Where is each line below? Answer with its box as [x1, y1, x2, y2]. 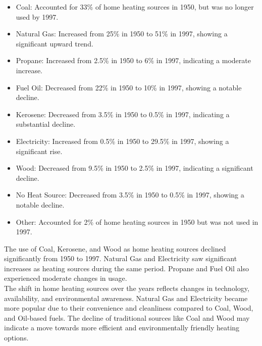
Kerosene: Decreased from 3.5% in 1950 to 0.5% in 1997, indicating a [16, 109, 230, 119]
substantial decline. [16, 119, 76, 129]
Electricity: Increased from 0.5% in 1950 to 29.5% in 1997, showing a [16, 135, 229, 146]
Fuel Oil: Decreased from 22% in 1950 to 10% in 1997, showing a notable [16, 82, 242, 92]
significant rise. [16, 145, 63, 156]
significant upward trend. [16, 38, 93, 48]
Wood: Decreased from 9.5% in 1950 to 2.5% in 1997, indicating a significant [16, 163, 253, 173]
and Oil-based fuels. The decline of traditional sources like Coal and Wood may [4, 312, 250, 323]
